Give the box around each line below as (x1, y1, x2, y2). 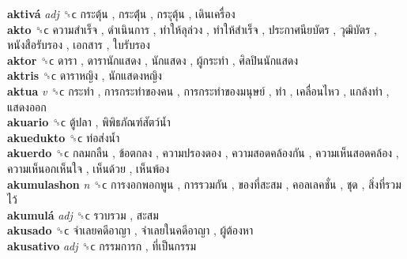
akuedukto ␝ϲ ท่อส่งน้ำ (7, 129, 120, 145)
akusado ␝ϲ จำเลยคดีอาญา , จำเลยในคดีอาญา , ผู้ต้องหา (7, 222, 254, 238)
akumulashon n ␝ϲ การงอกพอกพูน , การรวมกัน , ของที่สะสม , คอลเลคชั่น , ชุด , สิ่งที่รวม (7, 175, 401, 192)
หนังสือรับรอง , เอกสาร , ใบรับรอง (7, 36, 150, 53)
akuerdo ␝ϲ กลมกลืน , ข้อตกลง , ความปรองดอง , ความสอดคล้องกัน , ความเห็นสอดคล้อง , (7, 145, 399, 161)
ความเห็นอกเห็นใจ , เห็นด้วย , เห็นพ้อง (7, 160, 170, 176)
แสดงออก (7, 98, 47, 114)
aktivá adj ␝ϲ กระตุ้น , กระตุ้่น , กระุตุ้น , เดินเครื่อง (7, 6, 236, 21)
